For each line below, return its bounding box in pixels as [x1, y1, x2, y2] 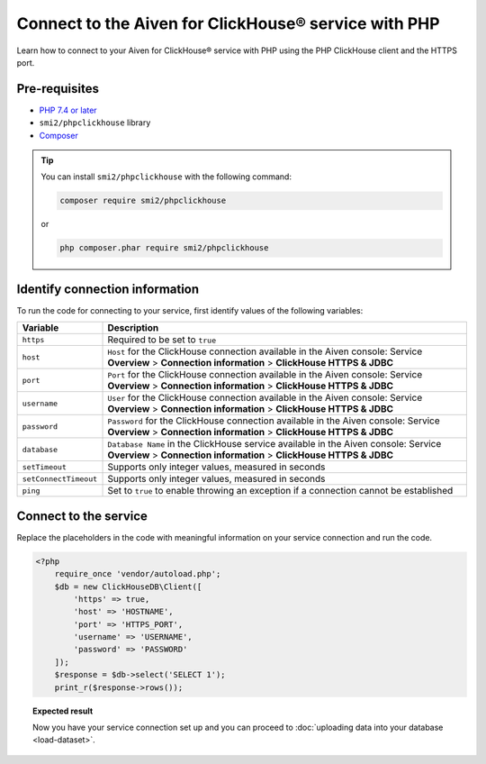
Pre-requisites [16, 81, 99, 96]
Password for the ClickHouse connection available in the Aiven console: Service [107, 414, 440, 427]
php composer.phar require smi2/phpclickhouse [59, 243, 269, 253]
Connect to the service [16, 508, 148, 523]
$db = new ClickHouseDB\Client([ [54, 581, 202, 592]
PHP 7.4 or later [39, 105, 98, 115]
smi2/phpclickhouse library [39, 117, 151, 128]
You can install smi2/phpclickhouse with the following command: [40, 171, 292, 182]
